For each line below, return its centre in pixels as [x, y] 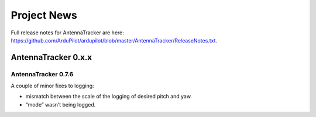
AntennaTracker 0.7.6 [42, 74]
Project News [44, 15]
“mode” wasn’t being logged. [61, 104]
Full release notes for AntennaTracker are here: [67, 33]
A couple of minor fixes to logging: [52, 86]
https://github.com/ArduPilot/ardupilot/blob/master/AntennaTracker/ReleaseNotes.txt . [114, 40]
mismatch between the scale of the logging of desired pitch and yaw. [109, 97]
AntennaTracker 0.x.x [51, 57]
